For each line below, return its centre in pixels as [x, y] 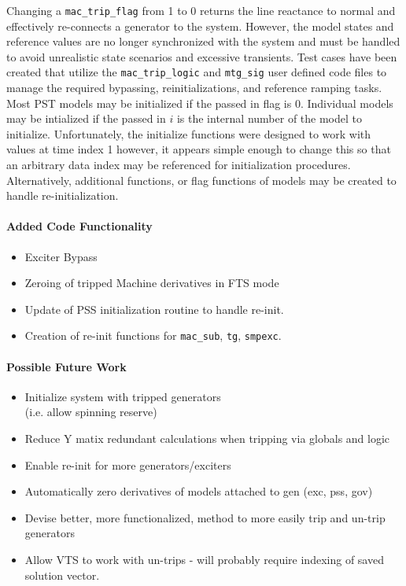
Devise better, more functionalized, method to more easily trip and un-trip [205, 517]
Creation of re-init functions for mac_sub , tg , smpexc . [153, 335]
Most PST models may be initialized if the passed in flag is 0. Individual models [200, 103]
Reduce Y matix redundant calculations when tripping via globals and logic [207, 439]
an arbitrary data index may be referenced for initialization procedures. [179, 165]
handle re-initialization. [63, 195]
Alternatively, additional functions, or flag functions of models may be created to [201, 180]
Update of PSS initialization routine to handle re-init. [154, 309]
